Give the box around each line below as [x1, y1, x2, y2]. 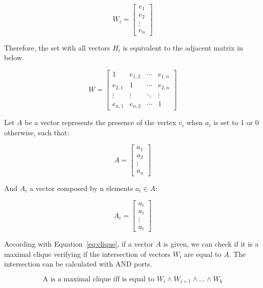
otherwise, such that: [4, 127, 69, 137]
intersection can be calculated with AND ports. [4, 258, 152, 269]
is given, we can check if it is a [163, 238, 259, 249]
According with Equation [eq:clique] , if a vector [4, 238, 153, 249]
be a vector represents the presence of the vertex [25, 117, 176, 128]
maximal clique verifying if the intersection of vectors [4, 248, 171, 259]
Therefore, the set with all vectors [4, 42, 110, 53]
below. [4, 52, 24, 63]
